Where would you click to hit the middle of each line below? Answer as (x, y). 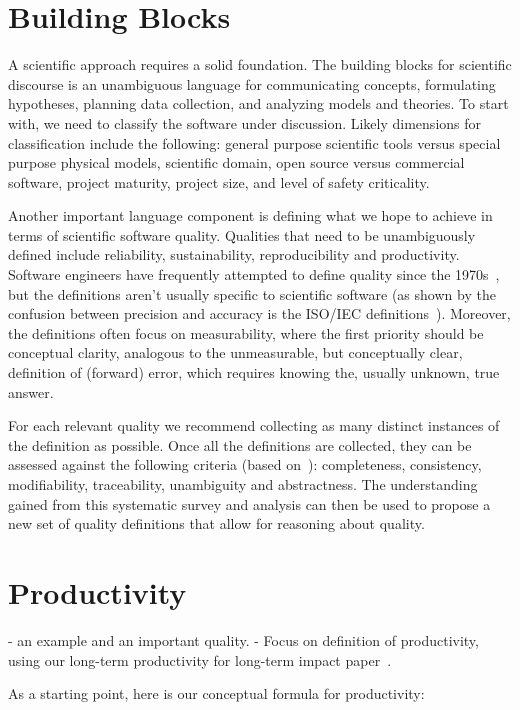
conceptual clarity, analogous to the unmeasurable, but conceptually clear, (235, 352)
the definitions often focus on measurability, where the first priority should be (246, 332)
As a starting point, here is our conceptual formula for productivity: (216, 693)
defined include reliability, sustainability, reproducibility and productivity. (234, 254)
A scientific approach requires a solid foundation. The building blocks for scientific (260, 64)
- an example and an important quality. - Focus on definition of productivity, (243, 639)
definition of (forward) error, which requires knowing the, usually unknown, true (254, 372)
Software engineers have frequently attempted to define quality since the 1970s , (254, 274)
